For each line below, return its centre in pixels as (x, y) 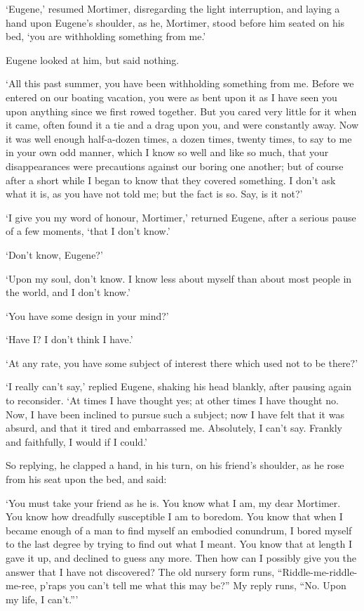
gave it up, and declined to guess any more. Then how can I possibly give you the (181, 558)
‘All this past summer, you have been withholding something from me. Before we (180, 83)
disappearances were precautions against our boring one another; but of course (175, 166)
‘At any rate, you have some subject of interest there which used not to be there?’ (182, 362)
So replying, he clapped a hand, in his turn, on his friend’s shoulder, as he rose (175, 465)
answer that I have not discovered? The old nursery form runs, (140, 571)
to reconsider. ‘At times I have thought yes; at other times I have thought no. (172, 400)
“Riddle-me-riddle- (317, 571)
